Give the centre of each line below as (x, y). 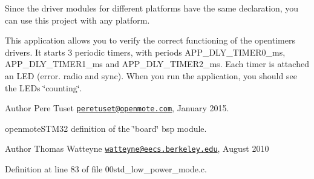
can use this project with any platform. (77, 20)
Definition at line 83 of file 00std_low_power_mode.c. (106, 169)
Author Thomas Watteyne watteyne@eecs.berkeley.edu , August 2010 (137, 148)
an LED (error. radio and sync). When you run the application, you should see (151, 75)
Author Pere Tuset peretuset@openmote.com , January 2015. (117, 108)
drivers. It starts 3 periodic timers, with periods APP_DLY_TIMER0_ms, (145, 52)
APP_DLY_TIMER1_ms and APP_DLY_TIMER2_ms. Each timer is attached (157, 64)
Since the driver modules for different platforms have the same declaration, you (152, 8)
